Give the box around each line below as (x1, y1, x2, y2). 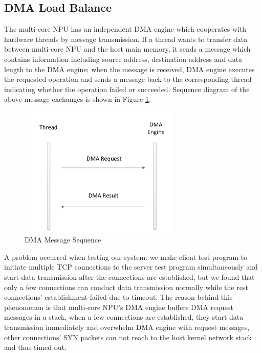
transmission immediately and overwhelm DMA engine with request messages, (4, 322, 250, 333)
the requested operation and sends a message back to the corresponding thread (4, 74, 252, 84)
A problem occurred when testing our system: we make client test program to (4, 251, 248, 262)
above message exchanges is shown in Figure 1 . (4, 94, 151, 104)
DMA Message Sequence (25, 234, 101, 245)
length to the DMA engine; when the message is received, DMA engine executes (4, 63, 255, 74)
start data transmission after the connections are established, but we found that (4, 272, 255, 282)
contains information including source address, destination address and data (4, 53, 243, 64)
